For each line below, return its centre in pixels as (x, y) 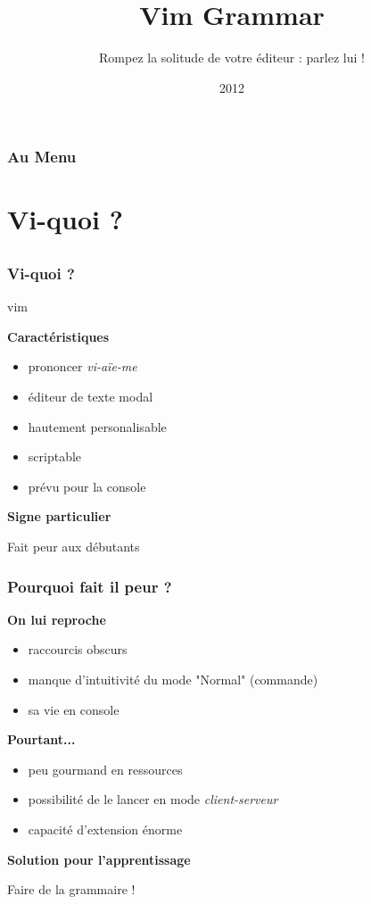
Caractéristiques (58, 336)
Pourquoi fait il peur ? (90, 586)
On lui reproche (57, 619)
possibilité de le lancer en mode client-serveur (153, 799)
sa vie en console (74, 709)
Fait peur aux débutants (74, 547)
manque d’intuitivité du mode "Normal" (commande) (173, 680)
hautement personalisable (97, 426)
